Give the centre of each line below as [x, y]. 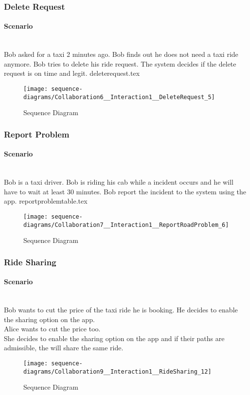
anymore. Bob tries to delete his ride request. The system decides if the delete [120, 63]
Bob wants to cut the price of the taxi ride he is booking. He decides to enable [121, 310]
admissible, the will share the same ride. [64, 348]
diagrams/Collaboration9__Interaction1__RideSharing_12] [117, 371]
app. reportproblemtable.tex [46, 201]
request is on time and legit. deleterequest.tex [72, 73]
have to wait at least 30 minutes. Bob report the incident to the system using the [125, 191]
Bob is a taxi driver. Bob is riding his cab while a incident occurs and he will [119, 182]
